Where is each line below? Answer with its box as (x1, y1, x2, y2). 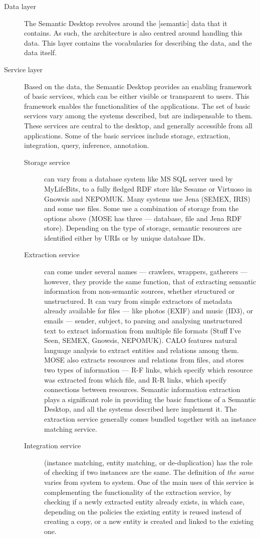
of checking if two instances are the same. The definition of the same (44, 467, 254, 477)
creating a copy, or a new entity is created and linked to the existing (44, 516, 254, 526)
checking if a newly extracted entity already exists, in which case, (44, 496, 245, 507)
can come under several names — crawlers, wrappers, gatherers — (44, 266, 247, 277)
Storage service (24, 156, 70, 167)
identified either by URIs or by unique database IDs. (44, 232, 205, 243)
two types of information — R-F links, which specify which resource (44, 365, 253, 375)
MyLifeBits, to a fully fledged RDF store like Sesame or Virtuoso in (44, 183, 252, 194)
